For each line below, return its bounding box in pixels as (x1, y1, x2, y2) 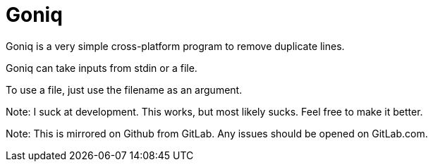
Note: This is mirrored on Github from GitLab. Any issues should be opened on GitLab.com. (6, 127, 428, 140)
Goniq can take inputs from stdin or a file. (6, 61, 197, 74)
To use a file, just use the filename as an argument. (6, 83, 243, 96)
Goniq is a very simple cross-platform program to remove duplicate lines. (6, 39, 345, 52)
